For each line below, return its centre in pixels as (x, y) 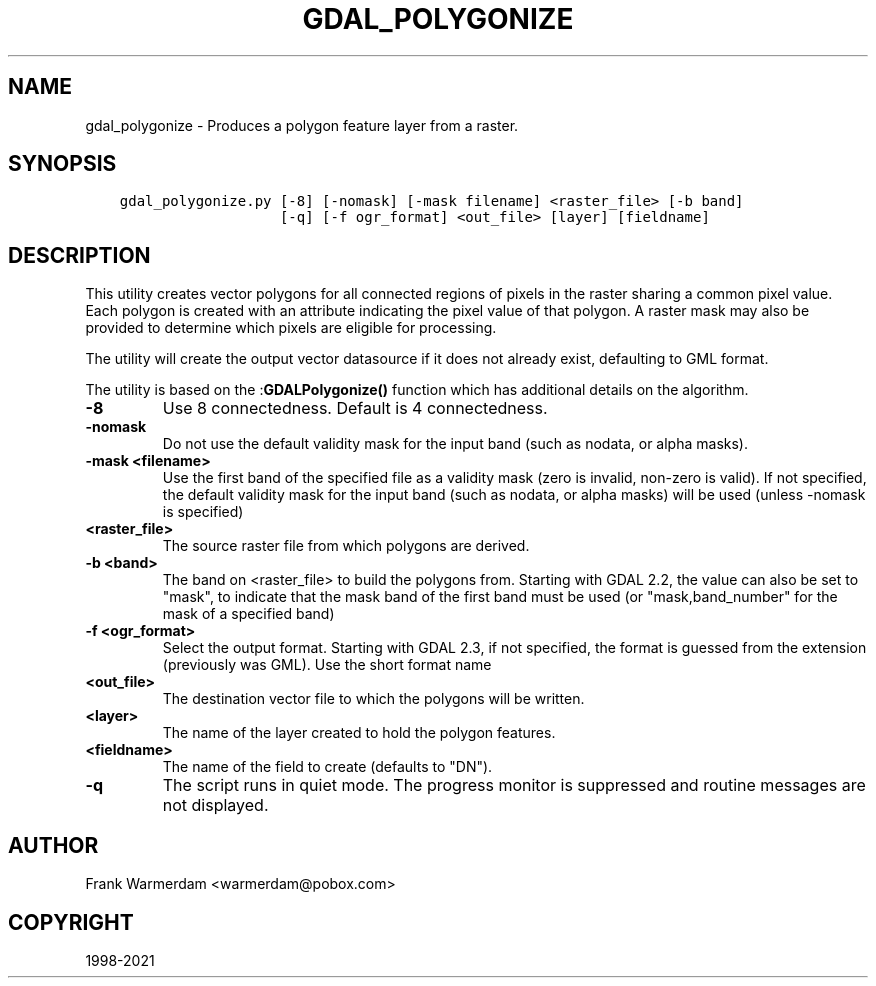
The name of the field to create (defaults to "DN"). (327, 767)
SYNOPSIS (62, 164)
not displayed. (215, 805)
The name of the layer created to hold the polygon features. (359, 733)
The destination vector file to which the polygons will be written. (373, 699)
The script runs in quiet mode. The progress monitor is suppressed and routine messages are (514, 785)
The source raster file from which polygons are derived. (346, 546)
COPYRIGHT (71, 922)
